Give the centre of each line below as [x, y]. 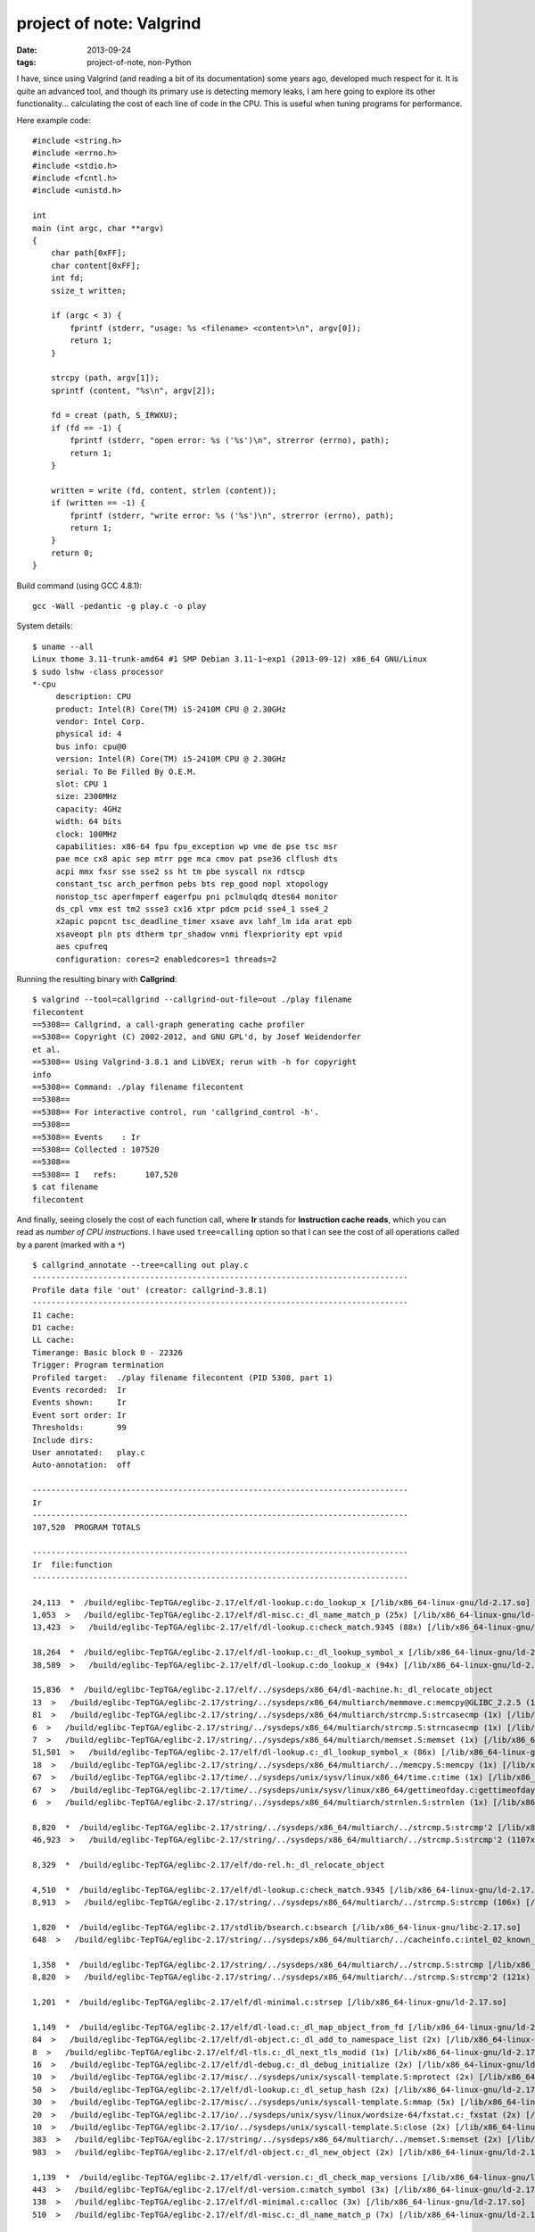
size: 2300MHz [86, 796]
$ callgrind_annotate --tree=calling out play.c [140, 1265]
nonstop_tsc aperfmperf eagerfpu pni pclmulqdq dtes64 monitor [197, 896]
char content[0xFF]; [95, 265]
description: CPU [94, 697]
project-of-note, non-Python [139, 62]
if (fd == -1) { [86, 428]
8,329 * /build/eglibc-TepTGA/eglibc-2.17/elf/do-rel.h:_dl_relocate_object [209, 1865]
